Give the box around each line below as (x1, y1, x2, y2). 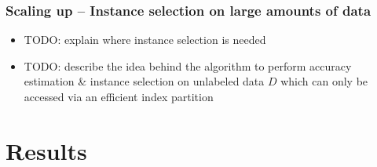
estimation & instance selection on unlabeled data (24, 73, 265, 89)
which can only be (280, 73, 368, 89)
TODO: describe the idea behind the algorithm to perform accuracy (24, 57, 352, 74)
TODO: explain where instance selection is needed (24, 31, 266, 48)
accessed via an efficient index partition (24, 89, 214, 104)
